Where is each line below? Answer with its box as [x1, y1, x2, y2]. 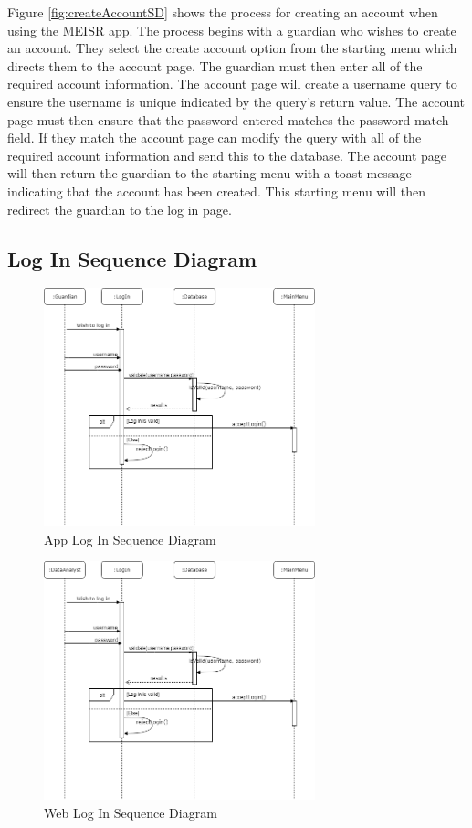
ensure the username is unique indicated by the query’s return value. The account [7, 91, 466, 111]
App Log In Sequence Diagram [44, 529, 216, 548]
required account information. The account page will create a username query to [7, 74, 457, 93]
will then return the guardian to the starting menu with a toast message [7, 164, 412, 183]
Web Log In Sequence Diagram [44, 802, 217, 822]
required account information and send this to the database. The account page [7, 145, 447, 165]
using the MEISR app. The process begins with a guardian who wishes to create [7, 20, 456, 39]
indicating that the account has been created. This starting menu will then [7, 181, 426, 200]
